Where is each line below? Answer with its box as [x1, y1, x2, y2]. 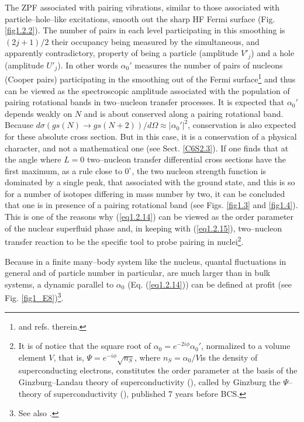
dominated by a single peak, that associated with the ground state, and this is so [5, 176, 295, 188]
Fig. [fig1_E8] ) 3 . [5, 290, 64, 303]
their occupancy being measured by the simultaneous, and [51, 35, 260, 47]
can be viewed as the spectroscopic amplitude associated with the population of [5, 84, 290, 96]
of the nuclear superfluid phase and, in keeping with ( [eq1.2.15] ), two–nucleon [5, 222, 282, 234]
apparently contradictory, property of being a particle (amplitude [5, 47, 239, 59]
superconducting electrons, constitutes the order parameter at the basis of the [18, 364, 298, 376]
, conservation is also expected [188, 119, 296, 131]
